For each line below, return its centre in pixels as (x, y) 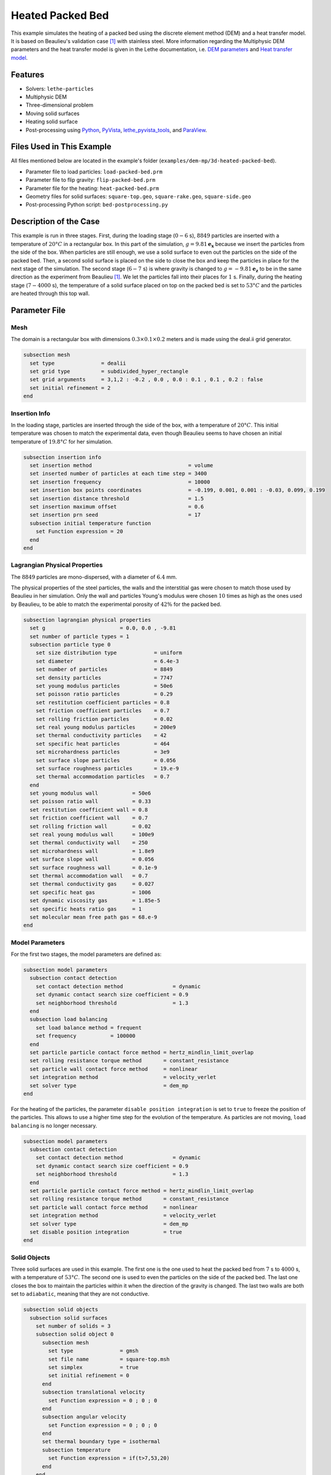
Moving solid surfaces (53, 113)
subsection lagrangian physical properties (87, 620)
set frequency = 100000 (86, 1036)
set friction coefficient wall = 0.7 (89, 818)
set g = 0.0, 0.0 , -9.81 (103, 628)
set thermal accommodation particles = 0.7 (103, 777)
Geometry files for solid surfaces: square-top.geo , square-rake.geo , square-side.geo (138, 196)
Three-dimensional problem (60, 105)
